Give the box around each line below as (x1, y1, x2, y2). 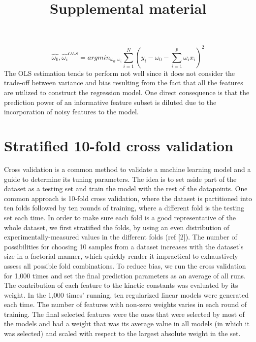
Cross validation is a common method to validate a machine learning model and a (4, 164, 251, 174)
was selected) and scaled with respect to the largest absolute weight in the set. (4, 328, 241, 339)
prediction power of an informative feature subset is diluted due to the (4, 97, 217, 107)
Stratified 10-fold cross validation (4, 136, 233, 156)
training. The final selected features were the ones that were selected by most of (4, 308, 245, 319)
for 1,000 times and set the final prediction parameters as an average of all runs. (4, 270, 246, 280)
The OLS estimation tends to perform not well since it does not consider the (4, 68, 235, 78)
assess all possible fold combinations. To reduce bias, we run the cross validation (4, 260, 246, 271)
